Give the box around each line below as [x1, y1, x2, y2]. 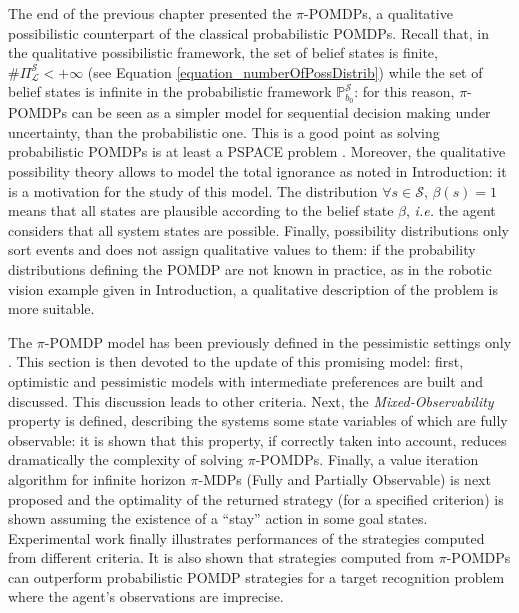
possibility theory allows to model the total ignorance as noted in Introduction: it [8, 161, 507, 182]
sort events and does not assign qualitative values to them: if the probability [8, 239, 476, 260]
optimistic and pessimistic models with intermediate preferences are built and [8, 370, 484, 391]
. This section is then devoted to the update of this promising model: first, [8, 351, 464, 372]
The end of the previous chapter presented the [8, 3, 292, 23]
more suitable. [8, 298, 95, 319]
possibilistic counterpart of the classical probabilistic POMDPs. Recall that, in [8, 22, 489, 43]
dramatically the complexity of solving [8, 449, 244, 470]
